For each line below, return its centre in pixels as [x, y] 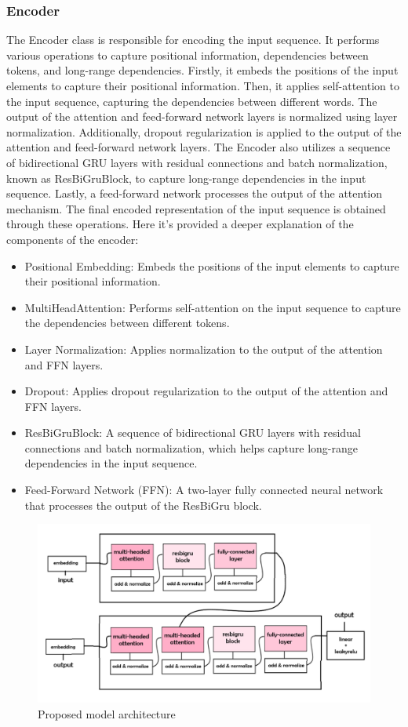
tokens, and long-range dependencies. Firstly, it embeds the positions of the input [202, 70]
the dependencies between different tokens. [127, 323]
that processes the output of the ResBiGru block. [143, 505]
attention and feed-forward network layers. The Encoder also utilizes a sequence [199, 147]
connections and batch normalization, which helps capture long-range [191, 447]
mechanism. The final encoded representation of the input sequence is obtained [196, 208]
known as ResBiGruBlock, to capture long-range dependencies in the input [186, 178]
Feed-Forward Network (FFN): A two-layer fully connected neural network [204, 490]
